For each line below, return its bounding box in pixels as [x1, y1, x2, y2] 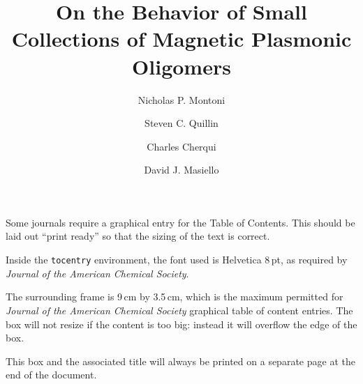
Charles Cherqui [147, 139, 216, 153]
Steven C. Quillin [145, 116, 218, 130]
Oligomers [132, 52, 231, 80]
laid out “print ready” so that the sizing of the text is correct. [6, 229, 270, 243]
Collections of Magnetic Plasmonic [11, 24, 352, 53]
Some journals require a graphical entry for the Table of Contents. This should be [6, 215, 355, 229]
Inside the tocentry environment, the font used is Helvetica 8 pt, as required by [6, 252, 348, 267]
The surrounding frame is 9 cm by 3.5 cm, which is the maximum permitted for [6, 289, 343, 304]
